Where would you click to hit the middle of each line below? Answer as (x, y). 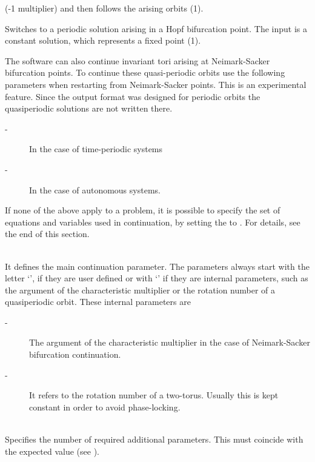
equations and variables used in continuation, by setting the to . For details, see (153, 222)
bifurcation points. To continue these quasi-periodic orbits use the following (145, 72)
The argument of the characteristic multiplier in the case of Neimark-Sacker (170, 342)
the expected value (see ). (52, 451)
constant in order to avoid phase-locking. (105, 407)
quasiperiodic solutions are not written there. (89, 108)
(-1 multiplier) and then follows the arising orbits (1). (104, 8)
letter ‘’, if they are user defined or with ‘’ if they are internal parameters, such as (157, 278)
